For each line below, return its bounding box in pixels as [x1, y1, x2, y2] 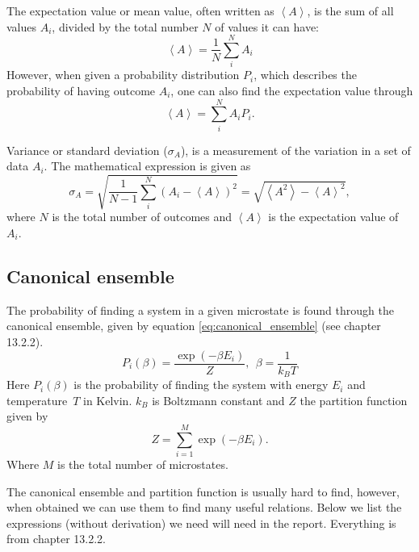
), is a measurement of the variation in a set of [180, 141, 411, 158]
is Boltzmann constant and [152, 391, 285, 408]
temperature [6, 391, 68, 408]
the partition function [300, 391, 408, 408]
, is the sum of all [307, 2, 394, 19]
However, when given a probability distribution [6, 66, 240, 83]
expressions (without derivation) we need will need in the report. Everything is [6, 514, 396, 531]
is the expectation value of [268, 208, 399, 225]
